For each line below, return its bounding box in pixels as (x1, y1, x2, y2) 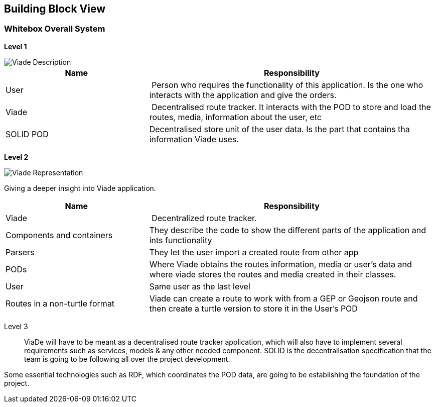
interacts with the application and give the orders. (149, 89, 337, 100)
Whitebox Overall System (4, 24, 105, 34)
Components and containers (6, 230, 113, 240)
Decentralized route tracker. (152, 213, 257, 223)
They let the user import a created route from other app (149, 247, 359, 257)
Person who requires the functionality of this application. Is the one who (152, 79, 423, 90)
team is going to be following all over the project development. (24, 354, 230, 363)
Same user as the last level (149, 281, 250, 291)
